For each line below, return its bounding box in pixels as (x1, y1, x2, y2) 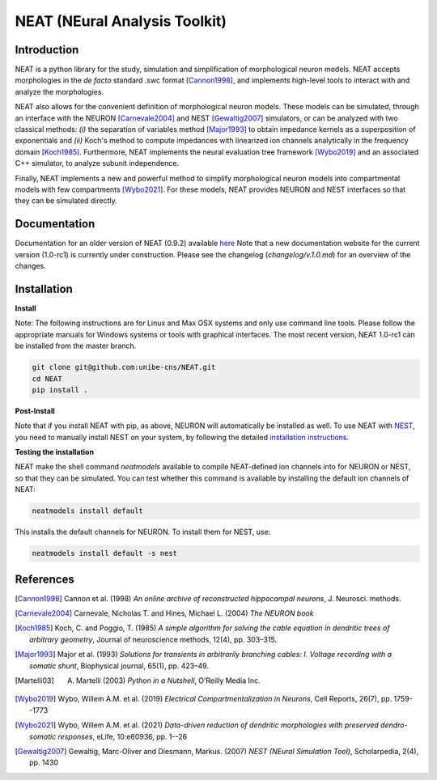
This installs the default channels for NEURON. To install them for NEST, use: (15, 527, 271, 537)
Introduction (15, 43, 79, 57)
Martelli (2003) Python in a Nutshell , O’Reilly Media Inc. (75, 676, 261, 685)
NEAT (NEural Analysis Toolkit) (15, 12, 227, 30)
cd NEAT (32, 374, 62, 384)
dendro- (380, 720, 408, 730)
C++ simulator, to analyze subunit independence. (15, 159, 180, 168)
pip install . (32, 385, 88, 394)
